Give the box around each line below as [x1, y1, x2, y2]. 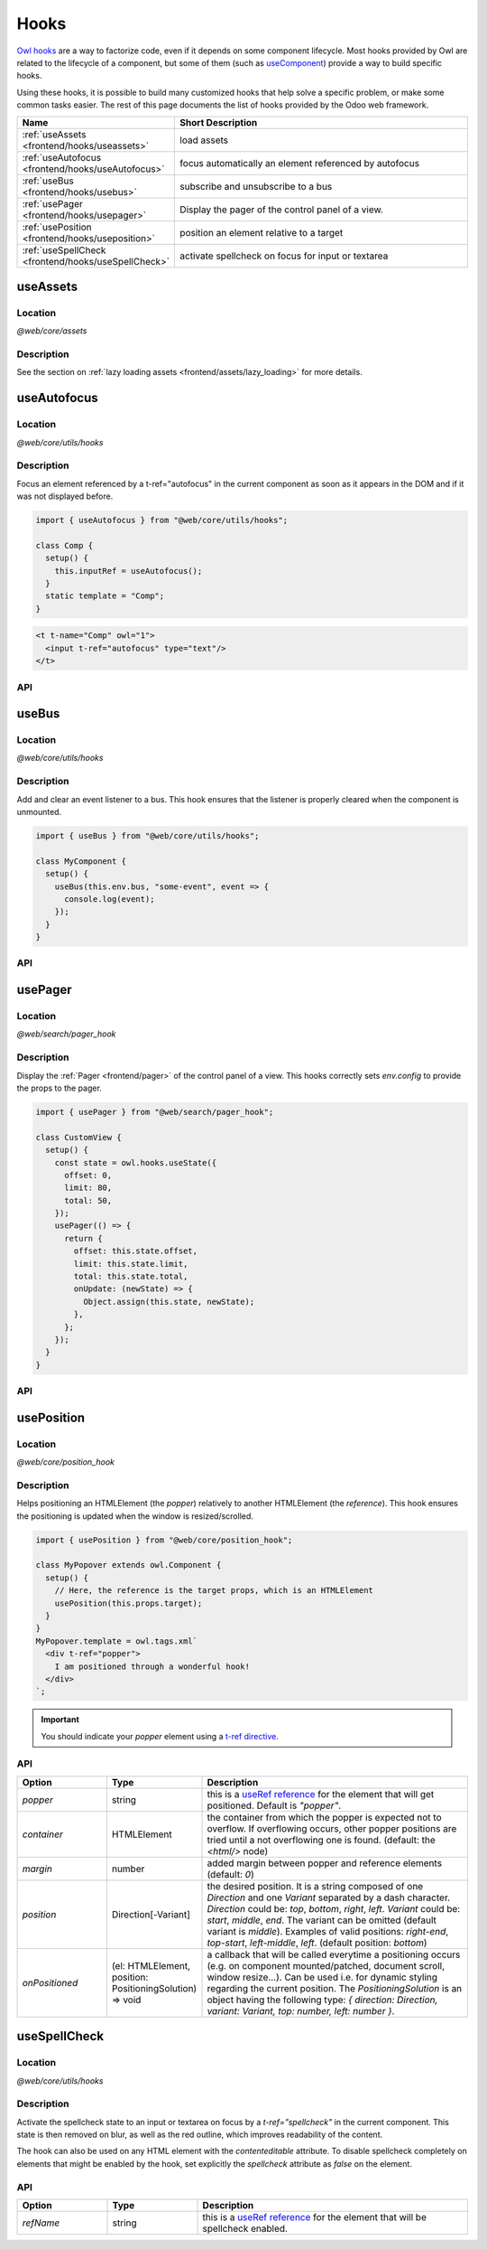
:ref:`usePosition [22, 220, 92, 233]
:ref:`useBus [22, 174, 74, 187]
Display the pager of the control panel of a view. [179, 203, 383, 216]
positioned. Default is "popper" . [207, 1799, 342, 1812]
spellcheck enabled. [202, 2223, 289, 2235]
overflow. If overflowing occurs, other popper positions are [207, 1822, 457, 1834]
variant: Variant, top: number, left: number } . [207, 2004, 395, 2017]
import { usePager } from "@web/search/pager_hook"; [35, 1107, 274, 1117]
